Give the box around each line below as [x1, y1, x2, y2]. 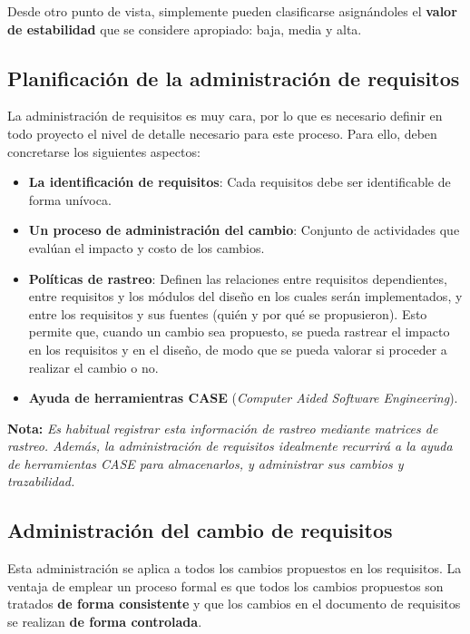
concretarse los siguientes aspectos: [7, 141, 201, 161]
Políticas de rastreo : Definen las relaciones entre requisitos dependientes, [28, 268, 447, 288]
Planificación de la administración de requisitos [7, 63, 460, 92]
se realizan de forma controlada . [7, 612, 202, 631]
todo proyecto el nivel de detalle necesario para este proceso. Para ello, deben [7, 123, 437, 142]
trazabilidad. [7, 472, 75, 491]
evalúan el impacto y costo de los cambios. [28, 238, 265, 257]
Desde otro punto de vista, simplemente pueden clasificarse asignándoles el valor [7, 2, 457, 20]
